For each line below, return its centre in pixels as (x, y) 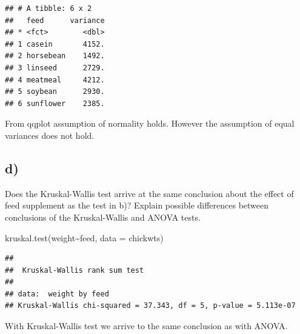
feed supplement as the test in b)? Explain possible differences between (137, 205)
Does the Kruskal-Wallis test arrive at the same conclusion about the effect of (149, 193)
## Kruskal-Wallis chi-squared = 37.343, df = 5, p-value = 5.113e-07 (150, 306)
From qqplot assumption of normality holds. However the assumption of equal (150, 123)
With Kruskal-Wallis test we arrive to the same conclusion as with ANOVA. (146, 326)
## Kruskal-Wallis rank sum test (75, 270)
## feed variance (55, 20)
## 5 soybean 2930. (55, 92)
